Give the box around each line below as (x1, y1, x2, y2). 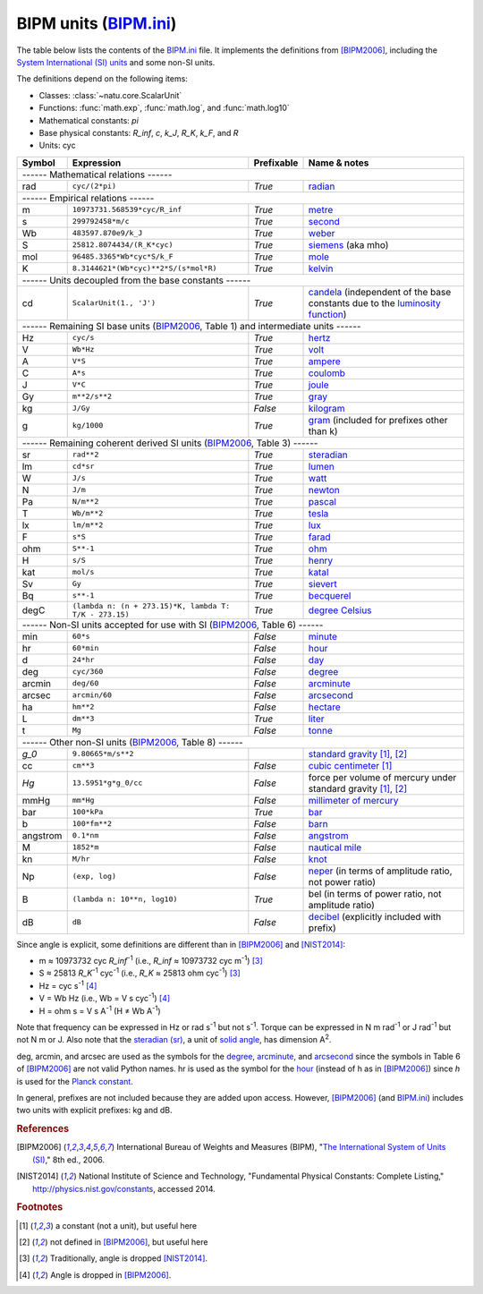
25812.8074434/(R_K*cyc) (72, 240, 174, 250)
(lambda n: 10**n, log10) (72, 895, 178, 904)
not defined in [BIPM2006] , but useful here (49, 1237, 208, 1247)
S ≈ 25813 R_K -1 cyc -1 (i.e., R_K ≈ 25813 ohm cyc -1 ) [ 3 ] (38, 966, 241, 979)
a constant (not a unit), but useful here (55, 1220, 197, 1230)
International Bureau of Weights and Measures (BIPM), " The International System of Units (116, 1142, 446, 1153)
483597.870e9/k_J (72, 228, 143, 238)
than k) (308, 425, 339, 438)
